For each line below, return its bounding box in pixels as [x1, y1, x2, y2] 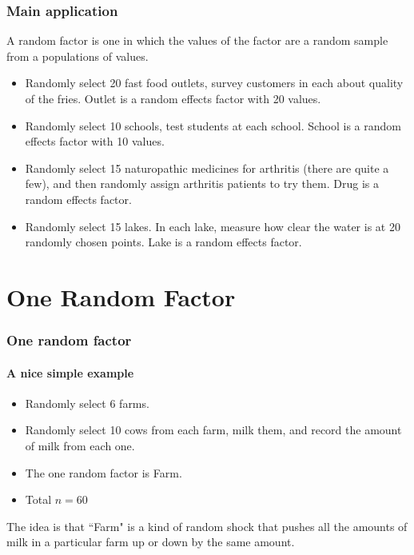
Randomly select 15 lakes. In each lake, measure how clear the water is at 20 [25, 218, 400, 234]
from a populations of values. [6, 47, 149, 64]
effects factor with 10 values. [25, 133, 165, 150]
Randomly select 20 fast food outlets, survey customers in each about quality [25, 74, 404, 91]
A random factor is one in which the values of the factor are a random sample [6, 32, 388, 49]
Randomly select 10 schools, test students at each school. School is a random [25, 117, 401, 134]
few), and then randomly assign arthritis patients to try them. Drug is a [25, 175, 379, 192]
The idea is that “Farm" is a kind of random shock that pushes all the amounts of [6, 517, 408, 534]
